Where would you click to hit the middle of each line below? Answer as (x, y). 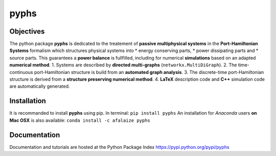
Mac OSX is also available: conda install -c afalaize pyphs (80, 120)
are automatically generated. (40, 86)
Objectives (27, 31)
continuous (21, 72)
